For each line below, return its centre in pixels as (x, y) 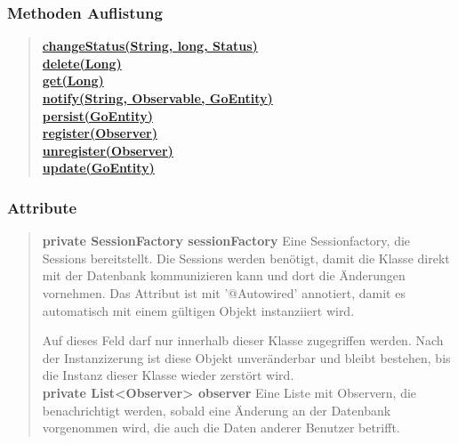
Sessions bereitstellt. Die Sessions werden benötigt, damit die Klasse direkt (246, 258)
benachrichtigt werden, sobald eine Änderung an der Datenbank (217, 410)
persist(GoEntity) (97, 115)
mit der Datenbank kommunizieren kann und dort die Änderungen (224, 275)
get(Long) (73, 81)
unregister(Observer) (108, 150)
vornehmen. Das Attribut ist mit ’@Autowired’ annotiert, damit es (224, 292)
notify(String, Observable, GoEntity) (157, 98)
